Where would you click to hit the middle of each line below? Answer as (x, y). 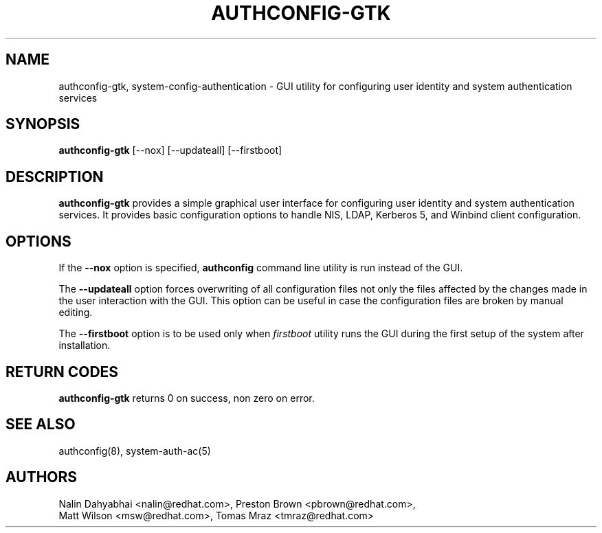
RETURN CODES (62, 372)
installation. (85, 345)
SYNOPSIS (43, 124)
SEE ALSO (41, 424)
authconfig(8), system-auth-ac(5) (135, 451)
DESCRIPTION (55, 177)
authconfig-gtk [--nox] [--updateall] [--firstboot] (170, 150)
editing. (76, 313)
